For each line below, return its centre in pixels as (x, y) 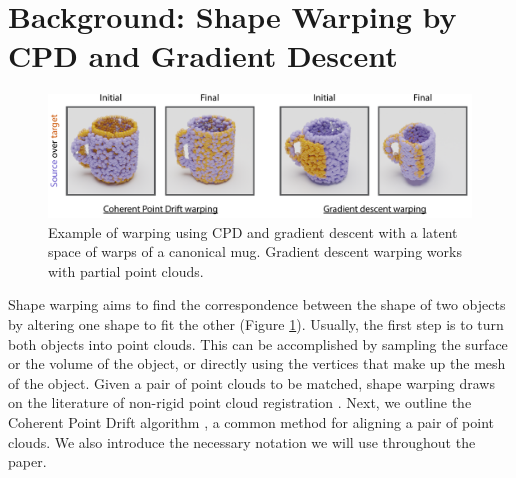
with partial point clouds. (126, 270)
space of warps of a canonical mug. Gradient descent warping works (255, 251)
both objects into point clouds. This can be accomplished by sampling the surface (258, 343)
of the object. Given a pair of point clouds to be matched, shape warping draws (251, 382)
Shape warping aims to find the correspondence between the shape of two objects (257, 304)
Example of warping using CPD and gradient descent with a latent (253, 231)
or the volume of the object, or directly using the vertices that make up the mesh (257, 363)
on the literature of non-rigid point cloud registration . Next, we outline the (240, 402)
